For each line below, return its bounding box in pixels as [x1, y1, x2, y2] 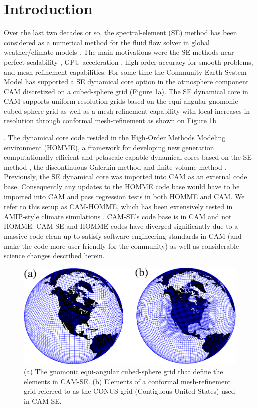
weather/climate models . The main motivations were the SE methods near [4, 47, 234, 57]
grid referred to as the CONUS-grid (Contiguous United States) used [24, 386, 235, 396]
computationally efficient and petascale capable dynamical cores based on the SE [4, 152, 252, 162]
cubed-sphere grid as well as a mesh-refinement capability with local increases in [4, 105, 250, 116]
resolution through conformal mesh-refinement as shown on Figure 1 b [4, 115, 217, 126]
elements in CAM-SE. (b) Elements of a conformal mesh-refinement [24, 376, 231, 386]
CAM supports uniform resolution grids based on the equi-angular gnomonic [4, 96, 238, 106]
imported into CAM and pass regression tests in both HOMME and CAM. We [4, 191, 245, 201]
